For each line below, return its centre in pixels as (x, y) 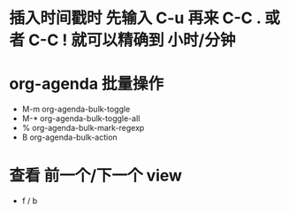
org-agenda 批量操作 (87, 84)
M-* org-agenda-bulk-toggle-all (81, 118)
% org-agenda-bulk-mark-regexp (83, 128)
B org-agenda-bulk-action (69, 137)
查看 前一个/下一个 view (96, 176)
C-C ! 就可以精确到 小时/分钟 (132, 40)
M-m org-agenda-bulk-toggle (76, 109)
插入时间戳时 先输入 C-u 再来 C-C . (135, 18)
